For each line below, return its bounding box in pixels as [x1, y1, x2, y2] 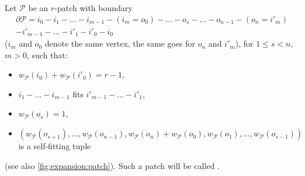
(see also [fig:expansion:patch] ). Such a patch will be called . [5, 159, 220, 171]
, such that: [26, 48, 68, 61]
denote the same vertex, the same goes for [44, 37, 196, 50]
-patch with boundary [54, 2, 133, 13]
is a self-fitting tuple [18, 140, 91, 152]
